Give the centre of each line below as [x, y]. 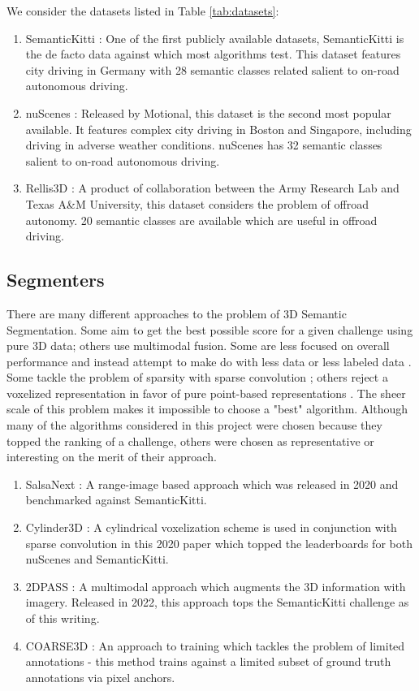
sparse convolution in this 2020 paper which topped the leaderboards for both [219, 543]
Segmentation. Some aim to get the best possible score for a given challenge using [210, 329]
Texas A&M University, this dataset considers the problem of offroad [197, 203]
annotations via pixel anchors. [100, 677]
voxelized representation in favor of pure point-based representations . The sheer [206, 393]
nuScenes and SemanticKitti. [97, 559]
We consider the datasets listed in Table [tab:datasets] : [143, 11]
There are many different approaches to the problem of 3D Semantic [177, 313]
